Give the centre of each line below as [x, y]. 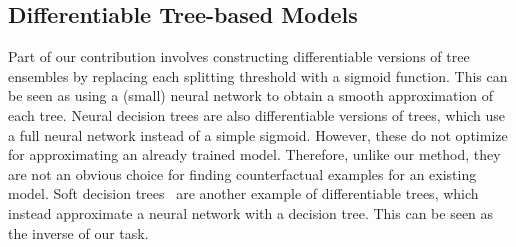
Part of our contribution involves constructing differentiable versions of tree [239, 56]
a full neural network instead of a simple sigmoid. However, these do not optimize [258, 134]
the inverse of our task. [78, 232]
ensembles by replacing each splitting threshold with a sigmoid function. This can [258, 75]
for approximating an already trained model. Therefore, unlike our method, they [254, 154]
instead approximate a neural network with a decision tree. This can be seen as [251, 212]
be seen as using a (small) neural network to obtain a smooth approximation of [251, 95]
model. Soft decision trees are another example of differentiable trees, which [243, 193]
